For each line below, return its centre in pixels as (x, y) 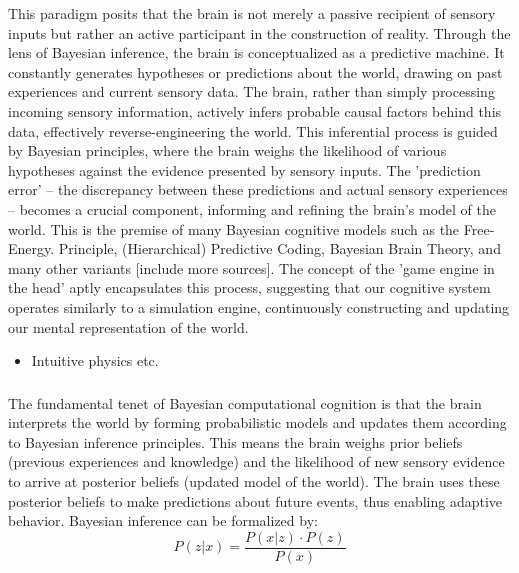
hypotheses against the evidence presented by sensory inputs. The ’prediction (244, 169)
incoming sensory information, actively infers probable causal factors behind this (255, 110)
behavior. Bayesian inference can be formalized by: (163, 520)
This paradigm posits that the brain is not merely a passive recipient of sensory (252, 13)
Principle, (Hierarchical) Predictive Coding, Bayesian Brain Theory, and (279, 248)
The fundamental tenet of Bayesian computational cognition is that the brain (245, 402)
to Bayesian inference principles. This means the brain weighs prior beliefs (235, 441)
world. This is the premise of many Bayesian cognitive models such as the (234, 228)
